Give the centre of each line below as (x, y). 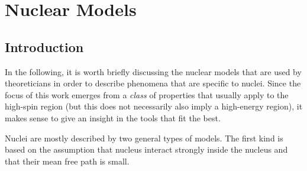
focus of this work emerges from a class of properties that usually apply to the (147, 94)
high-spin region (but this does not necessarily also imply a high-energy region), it (154, 106)
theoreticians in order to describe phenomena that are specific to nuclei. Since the (153, 83)
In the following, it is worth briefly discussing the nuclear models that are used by (153, 71)
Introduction (44, 46)
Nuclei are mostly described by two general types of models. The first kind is (144, 138)
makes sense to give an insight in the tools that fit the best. (113, 117)
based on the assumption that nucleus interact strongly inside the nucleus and (146, 149)
